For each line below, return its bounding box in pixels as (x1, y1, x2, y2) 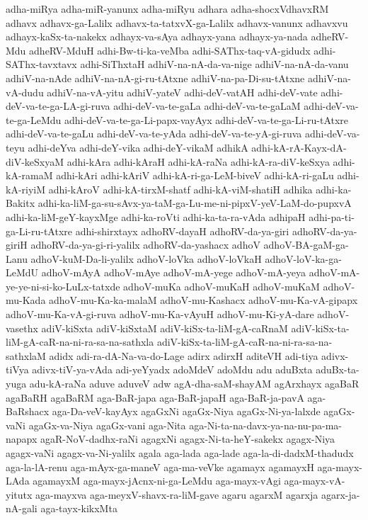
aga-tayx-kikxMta (40, 501, 117, 516)
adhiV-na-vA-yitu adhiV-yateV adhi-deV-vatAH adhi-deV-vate (47, 84, 318, 99)
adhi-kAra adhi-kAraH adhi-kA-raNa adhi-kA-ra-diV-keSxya (67, 154, 330, 169)
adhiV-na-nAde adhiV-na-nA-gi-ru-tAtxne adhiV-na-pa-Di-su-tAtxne (6, 70, 305, 85)
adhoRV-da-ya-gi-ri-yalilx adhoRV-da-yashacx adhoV (30, 237, 260, 252)
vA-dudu (6, 84, 44, 99)
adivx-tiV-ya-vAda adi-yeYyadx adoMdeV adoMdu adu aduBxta (32, 362, 313, 377)
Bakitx (6, 196, 35, 210)
